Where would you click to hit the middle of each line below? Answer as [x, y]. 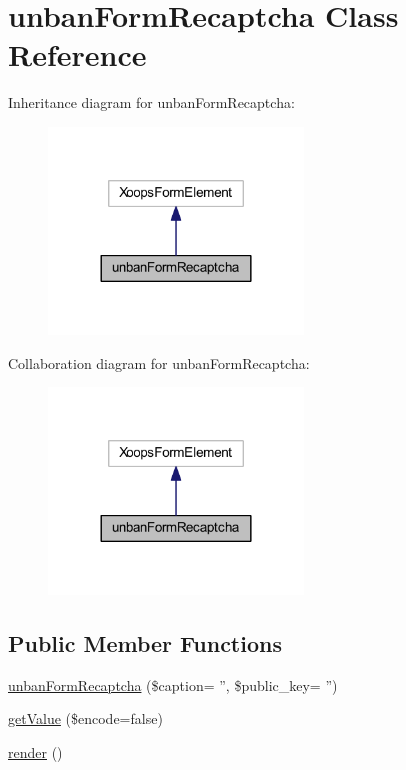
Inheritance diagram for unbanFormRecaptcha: [151, 102]
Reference [77, 54]
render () [35, 752]
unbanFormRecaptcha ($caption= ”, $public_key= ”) [173, 684]
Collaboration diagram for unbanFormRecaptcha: [159, 362]
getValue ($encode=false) [85, 718]
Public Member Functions [145, 643]
